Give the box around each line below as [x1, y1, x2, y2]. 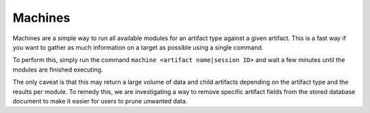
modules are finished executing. [12, 65, 103, 74]
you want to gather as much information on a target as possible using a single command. [12, 43, 264, 51]
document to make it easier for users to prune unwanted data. [12, 97, 188, 105]
